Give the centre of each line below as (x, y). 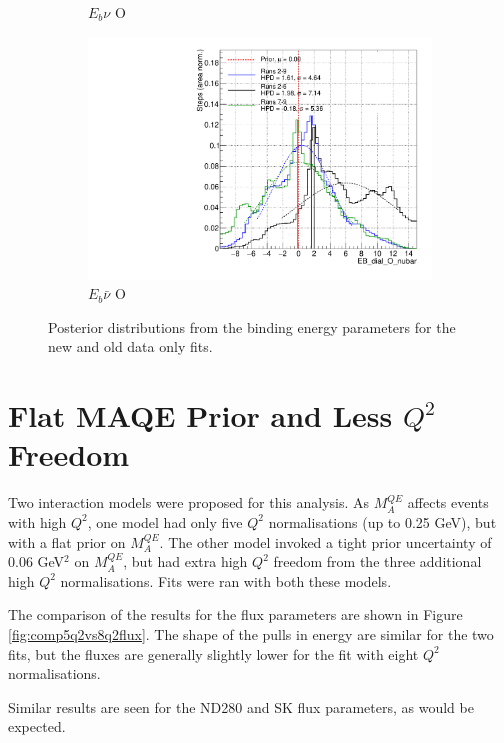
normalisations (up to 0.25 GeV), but (382, 521)
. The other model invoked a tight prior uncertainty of (325, 541)
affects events (448, 502)
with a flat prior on (67, 541)
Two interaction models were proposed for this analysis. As (189, 502)
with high (37, 521)
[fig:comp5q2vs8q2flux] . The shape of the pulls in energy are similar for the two (251, 633)
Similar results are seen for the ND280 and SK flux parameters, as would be (241, 706)
